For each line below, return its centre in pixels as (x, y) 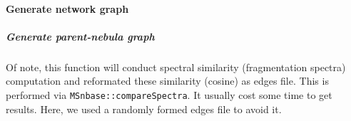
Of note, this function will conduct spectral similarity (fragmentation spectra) (176, 67)
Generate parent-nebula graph (80, 36)
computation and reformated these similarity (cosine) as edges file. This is (167, 81)
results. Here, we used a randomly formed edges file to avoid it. (144, 109)
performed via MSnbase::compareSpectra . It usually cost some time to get (169, 94)
